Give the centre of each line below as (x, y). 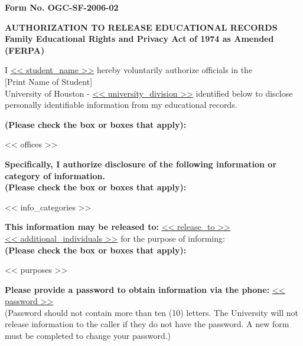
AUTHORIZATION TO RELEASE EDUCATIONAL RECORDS (141, 27)
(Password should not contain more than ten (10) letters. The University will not (151, 312)
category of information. (55, 175)
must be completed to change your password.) (88, 336)
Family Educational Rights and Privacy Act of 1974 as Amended (139, 39)
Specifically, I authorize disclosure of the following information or (141, 164)
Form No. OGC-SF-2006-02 (62, 7)
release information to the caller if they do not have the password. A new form (147, 324)
